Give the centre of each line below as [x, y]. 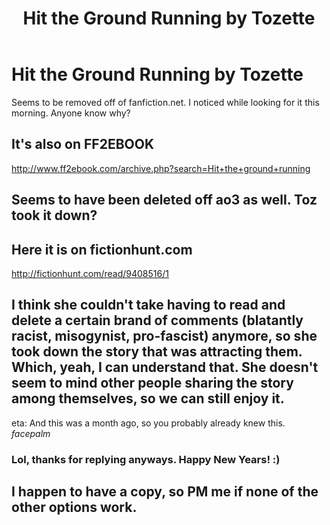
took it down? [54, 215]
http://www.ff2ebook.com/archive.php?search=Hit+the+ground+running [161, 168]
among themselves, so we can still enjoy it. [148, 398]
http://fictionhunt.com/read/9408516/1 [90, 273]
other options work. [74, 507]
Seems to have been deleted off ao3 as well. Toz [164, 200]
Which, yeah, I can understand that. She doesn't [165, 367]
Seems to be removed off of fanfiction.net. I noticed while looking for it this [165, 102]
